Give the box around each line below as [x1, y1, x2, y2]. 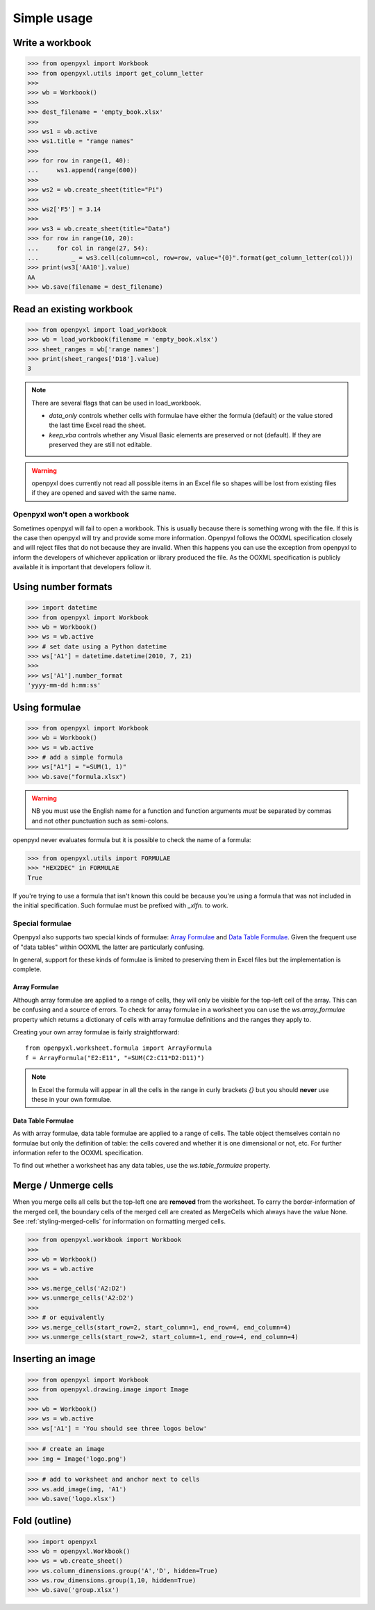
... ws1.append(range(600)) [27, 167, 138, 174]
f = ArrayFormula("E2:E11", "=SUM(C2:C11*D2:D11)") [25, 1054, 205, 1062]
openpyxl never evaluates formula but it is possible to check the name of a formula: [12, 835, 251, 844]
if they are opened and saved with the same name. [31, 489, 176, 497]
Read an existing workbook [12, 303, 133, 315]
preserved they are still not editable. [49, 441, 152, 449]
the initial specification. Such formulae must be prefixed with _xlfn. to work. [12, 901, 228, 909]
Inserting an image [12, 1353, 96, 1365]
